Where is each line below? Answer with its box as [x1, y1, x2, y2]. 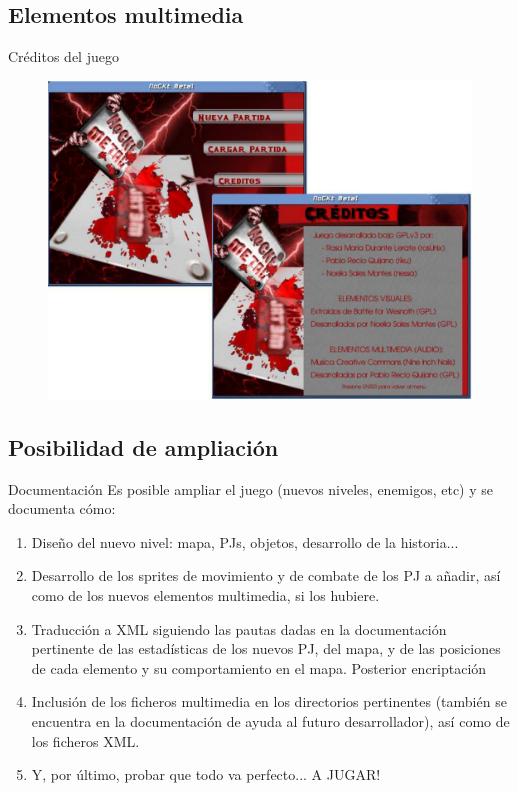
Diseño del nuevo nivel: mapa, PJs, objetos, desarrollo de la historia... [31, 531, 459, 552]
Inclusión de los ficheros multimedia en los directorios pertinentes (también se [31, 691, 507, 712]
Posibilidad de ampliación [8, 431, 279, 462]
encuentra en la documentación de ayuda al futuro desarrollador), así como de [31, 710, 510, 731]
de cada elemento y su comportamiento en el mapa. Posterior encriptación [31, 657, 487, 678]
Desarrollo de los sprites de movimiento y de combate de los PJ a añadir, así [31, 565, 501, 586]
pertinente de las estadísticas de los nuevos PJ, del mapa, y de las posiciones [31, 638, 501, 659]
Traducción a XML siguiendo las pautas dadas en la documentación [31, 618, 447, 639]
